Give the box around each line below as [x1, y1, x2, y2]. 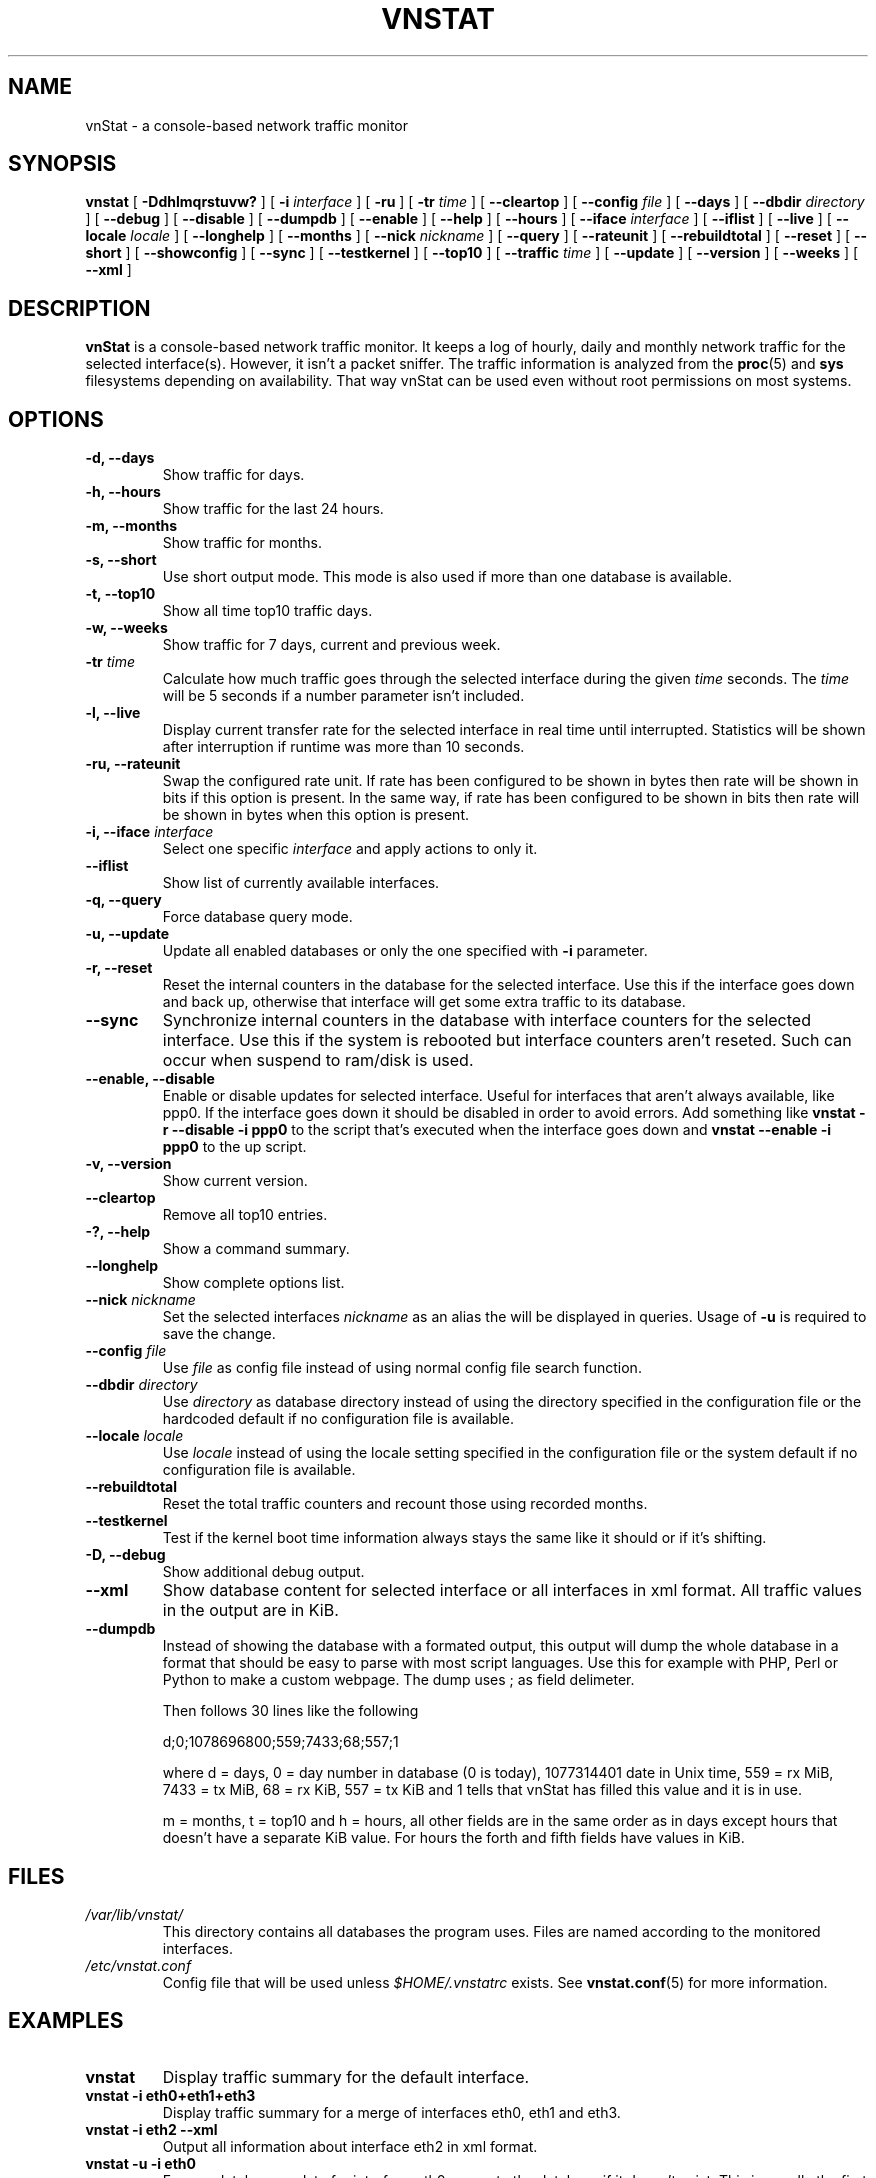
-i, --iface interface [85, 823, 214, 841]
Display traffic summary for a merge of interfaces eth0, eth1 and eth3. [162, 2103, 621, 2121]
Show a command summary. [162, 1240, 350, 1258]
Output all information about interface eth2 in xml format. [162, 2137, 538, 2155]
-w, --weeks [85, 619, 168, 637]
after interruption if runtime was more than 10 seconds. [162, 738, 525, 756]
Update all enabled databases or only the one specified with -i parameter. [162, 942, 648, 960]
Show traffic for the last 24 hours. [162, 500, 384, 518]
